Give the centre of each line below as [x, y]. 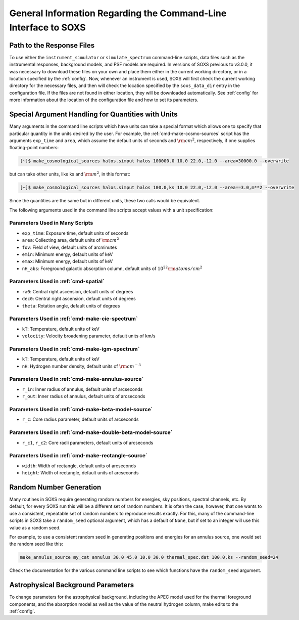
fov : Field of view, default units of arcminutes [69, 247]
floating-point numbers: [34, 148]
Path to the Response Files [52, 45]
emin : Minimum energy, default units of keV [67, 254]
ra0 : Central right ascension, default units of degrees [78, 291]
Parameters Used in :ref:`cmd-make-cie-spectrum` [74, 319]
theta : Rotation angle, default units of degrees [71, 305]
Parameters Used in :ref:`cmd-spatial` [57, 282]
